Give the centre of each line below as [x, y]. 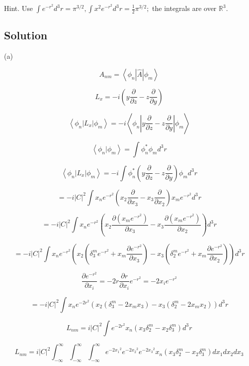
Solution [26, 35]
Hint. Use [19, 8]
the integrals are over [184, 8]
